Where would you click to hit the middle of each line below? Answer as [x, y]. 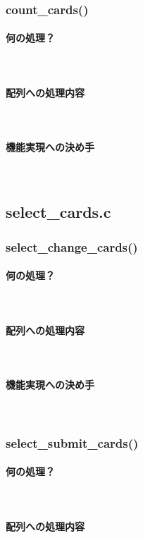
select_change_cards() [72, 246]
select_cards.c [58, 212]
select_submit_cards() [72, 442]
